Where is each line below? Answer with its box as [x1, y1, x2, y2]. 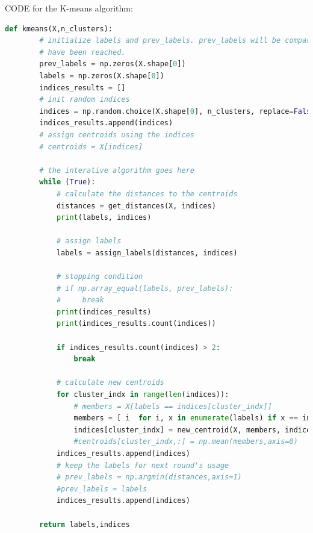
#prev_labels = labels [56, 484, 147, 493]
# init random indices [39, 95, 130, 104]
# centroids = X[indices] [39, 142, 143, 151]
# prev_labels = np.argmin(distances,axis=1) [56, 473, 242, 482]
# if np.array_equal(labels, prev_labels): [56, 284, 234, 293]
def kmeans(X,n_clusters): [5, 24, 113, 33]
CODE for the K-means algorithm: [5, 2, 133, 14]
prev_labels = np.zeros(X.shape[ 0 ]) [39, 60, 186, 69]
